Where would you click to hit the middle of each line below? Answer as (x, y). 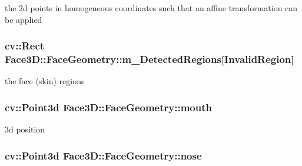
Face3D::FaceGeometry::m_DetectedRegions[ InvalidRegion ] (150, 59)
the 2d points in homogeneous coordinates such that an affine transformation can (151, 8)
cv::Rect (25, 46)
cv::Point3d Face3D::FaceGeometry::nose (103, 155)
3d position (25, 129)
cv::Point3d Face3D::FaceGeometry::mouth (108, 107)
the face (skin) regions (45, 81)
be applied (24, 19)
